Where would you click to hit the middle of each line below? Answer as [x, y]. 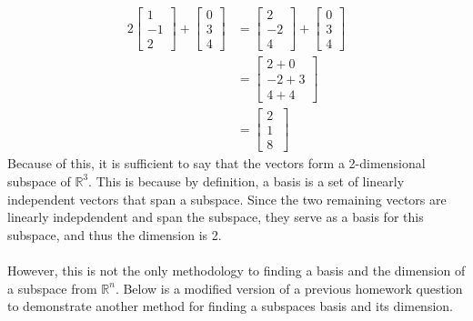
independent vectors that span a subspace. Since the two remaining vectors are [227, 199]
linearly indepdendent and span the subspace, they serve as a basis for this [216, 217]
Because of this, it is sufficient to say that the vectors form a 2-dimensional [216, 163]
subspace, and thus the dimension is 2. [115, 234]
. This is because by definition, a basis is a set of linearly [247, 181]
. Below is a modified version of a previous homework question [289, 288]
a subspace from [52, 288]
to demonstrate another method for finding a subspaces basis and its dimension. [230, 306]
